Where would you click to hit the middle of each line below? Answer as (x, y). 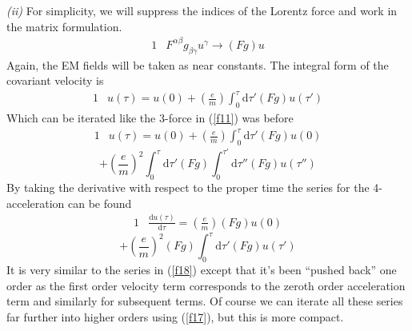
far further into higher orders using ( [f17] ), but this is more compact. (175, 316)
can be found (100, 203)
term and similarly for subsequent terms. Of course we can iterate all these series (205, 301)
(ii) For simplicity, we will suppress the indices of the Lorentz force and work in (202, 10)
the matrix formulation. (64, 26)
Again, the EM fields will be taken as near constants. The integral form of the (198, 64)
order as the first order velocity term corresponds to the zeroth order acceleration (206, 285)
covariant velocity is (55, 80)
